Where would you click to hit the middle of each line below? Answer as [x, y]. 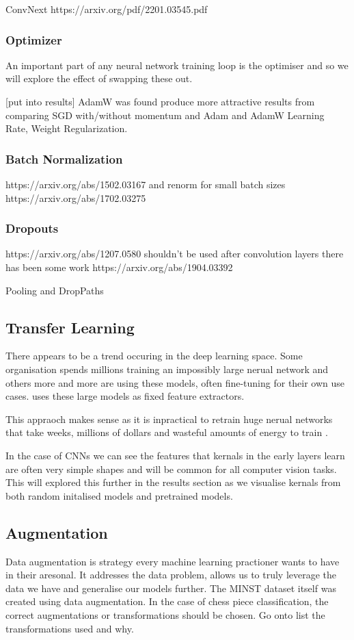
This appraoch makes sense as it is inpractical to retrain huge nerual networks [169, 419]
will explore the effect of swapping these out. [99, 78]
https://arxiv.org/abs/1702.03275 [76, 197]
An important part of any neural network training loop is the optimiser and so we [177, 65]
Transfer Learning [70, 327]
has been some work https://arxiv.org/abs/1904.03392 [119, 267]
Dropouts [32, 228]
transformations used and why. [70, 628]
